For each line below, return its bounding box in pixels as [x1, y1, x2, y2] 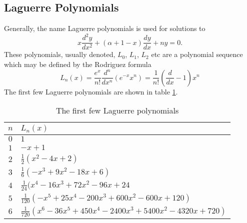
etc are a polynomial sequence [151, 49, 243, 59]
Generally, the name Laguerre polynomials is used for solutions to [4, 23, 205, 33]
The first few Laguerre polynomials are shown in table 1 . [4, 86, 178, 96]
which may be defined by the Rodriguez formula [4, 58, 151, 69]
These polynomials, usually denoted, [4, 49, 115, 59]
